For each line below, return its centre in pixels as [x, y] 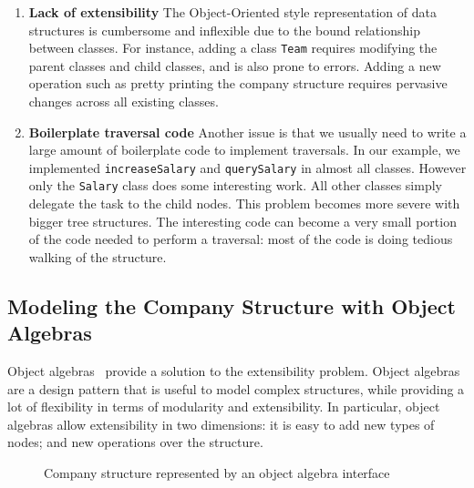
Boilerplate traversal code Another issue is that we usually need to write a [247, 132]
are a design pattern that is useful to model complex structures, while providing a [236, 388]
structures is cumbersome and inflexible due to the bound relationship [224, 30]
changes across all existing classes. [124, 102]
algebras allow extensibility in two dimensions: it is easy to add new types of [221, 424]
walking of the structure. [98, 256]
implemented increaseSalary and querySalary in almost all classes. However [247, 167]
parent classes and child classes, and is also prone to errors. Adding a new [235, 65]
